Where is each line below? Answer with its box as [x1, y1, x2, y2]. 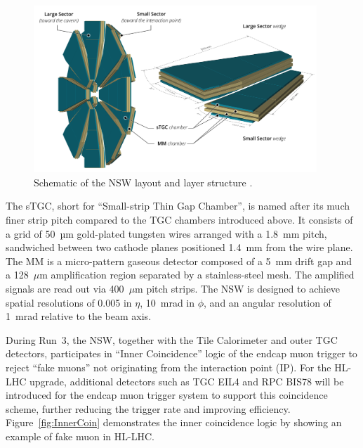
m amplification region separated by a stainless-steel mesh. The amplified [39, 267, 355, 282]
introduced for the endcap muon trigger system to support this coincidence [6, 388, 328, 402]
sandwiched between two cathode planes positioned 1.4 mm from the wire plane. [6, 240, 353, 255]
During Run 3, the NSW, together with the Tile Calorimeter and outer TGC [6, 332, 338, 347]
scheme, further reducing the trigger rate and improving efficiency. [6, 401, 291, 416]
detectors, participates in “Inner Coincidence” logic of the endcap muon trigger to [6, 346, 357, 361]
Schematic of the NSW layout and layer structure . [34, 174, 253, 189]
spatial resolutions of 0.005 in [6, 295, 132, 309]
